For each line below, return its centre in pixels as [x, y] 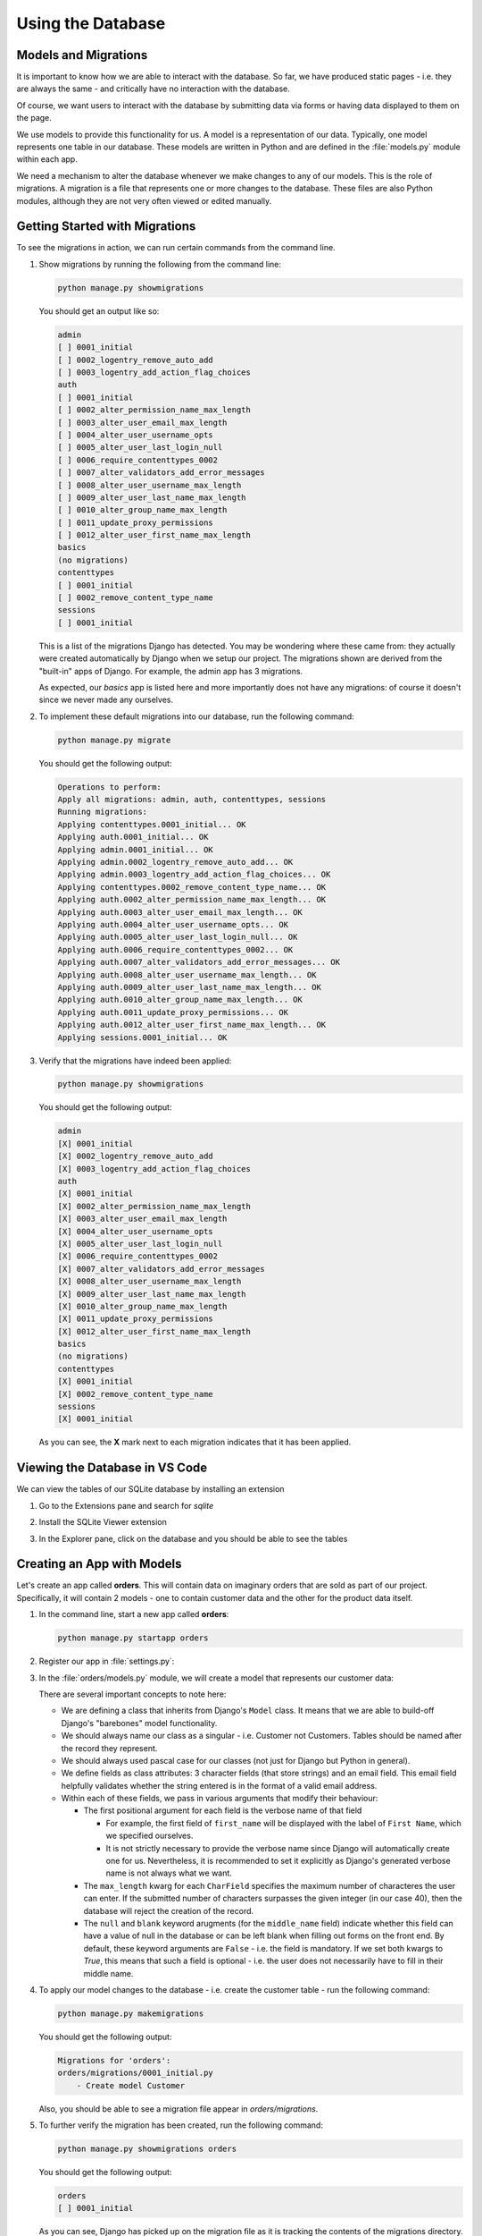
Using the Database [91, 23]
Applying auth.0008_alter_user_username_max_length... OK [187, 974]
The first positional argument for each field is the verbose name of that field [223, 1810]
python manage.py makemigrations [131, 2013]
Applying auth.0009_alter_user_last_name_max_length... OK [189, 987]
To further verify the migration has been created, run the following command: [181, 2125]
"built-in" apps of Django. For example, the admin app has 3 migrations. [171, 671]
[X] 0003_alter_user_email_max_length [142, 1219]
